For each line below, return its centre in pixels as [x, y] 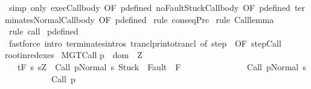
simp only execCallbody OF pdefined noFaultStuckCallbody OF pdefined [149, 7]
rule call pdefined [43, 31]
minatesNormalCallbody [50, 19]
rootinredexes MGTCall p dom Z [74, 55]
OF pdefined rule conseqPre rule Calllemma [186, 19]
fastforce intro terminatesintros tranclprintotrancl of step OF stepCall [145, 43]
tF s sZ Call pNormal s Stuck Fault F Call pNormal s [162, 66]
